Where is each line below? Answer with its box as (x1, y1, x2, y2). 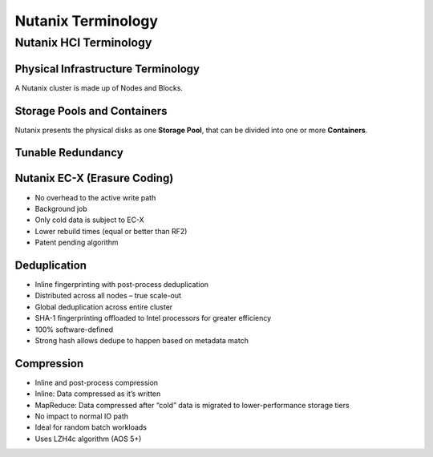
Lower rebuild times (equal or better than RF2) (34, 226, 188, 236)
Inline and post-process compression (34, 378, 159, 387)
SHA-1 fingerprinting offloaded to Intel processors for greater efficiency (34, 313, 272, 323)
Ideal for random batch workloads (34, 423, 148, 432)
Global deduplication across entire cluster (34, 301, 173, 312)
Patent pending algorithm (34, 237, 119, 248)
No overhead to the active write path (34, 192, 156, 202)
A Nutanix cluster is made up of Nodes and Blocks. (14, 83, 184, 92)
